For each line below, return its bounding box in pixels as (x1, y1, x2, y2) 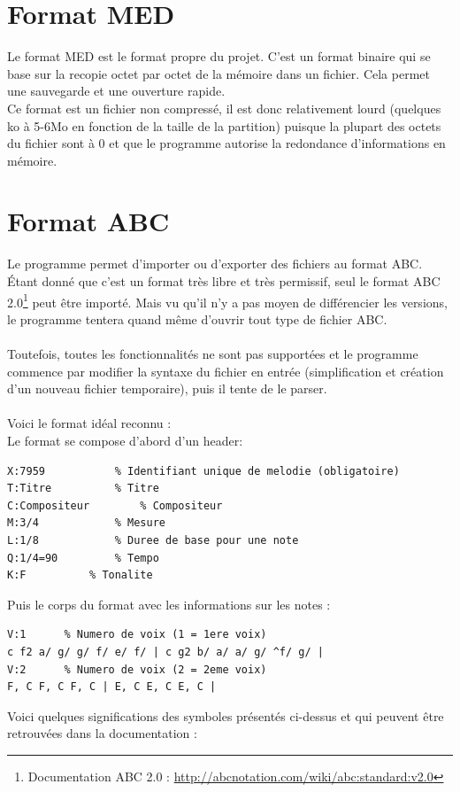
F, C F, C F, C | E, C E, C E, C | (7, 680, 217, 694)
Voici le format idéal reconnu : (7, 414, 172, 432)
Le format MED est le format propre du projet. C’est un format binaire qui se (7, 47, 431, 66)
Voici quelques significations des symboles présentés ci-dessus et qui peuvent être (7, 706, 444, 725)
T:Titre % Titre (7, 482, 159, 495)
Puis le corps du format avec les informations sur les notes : (7, 594, 331, 613)
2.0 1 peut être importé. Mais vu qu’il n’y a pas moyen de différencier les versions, (7, 290, 448, 311)
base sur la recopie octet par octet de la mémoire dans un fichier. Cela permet (7, 64, 430, 82)
